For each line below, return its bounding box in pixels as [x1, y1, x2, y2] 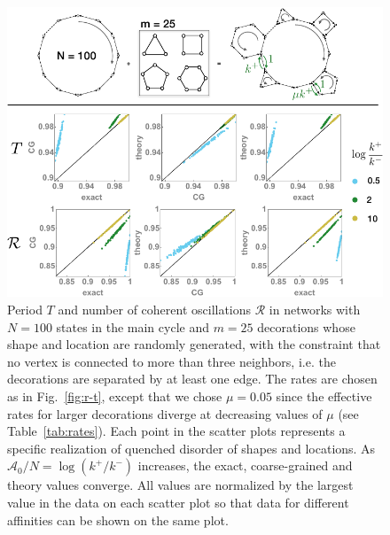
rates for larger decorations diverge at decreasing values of [7, 404, 323, 423]
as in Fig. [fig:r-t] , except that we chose [7, 387, 222, 405]
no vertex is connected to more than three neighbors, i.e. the [7, 352, 336, 370]
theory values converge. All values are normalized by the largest [7, 476, 354, 494]
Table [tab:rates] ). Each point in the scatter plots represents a [7, 422, 346, 440]
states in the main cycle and [56, 317, 209, 336]
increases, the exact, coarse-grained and [137, 456, 353, 475]
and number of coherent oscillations [58, 300, 252, 319]
